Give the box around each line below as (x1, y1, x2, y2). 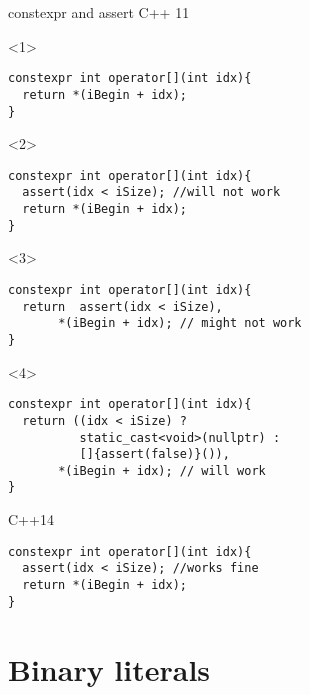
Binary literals (8, 648, 211, 689)
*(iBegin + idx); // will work (58, 463, 266, 478)
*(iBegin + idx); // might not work (58, 316, 302, 331)
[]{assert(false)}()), (79, 447, 230, 462)
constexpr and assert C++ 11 (8, 2, 190, 22)
